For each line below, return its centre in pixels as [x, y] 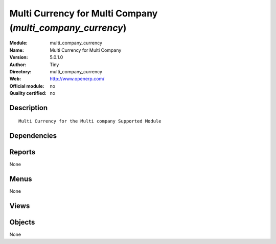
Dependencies [33, 136]
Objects [22, 222]
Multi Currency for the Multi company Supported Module [90, 121]
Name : [17, 50]
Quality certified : [28, 93]
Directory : [20, 71]
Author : [18, 65]
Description [29, 108]
